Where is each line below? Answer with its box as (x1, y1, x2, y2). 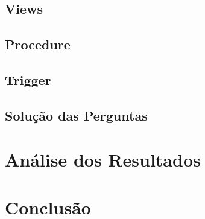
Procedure (5, 35, 71, 54)
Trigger (5, 70, 51, 89)
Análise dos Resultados (5, 147, 201, 172)
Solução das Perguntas (5, 106, 148, 124)
